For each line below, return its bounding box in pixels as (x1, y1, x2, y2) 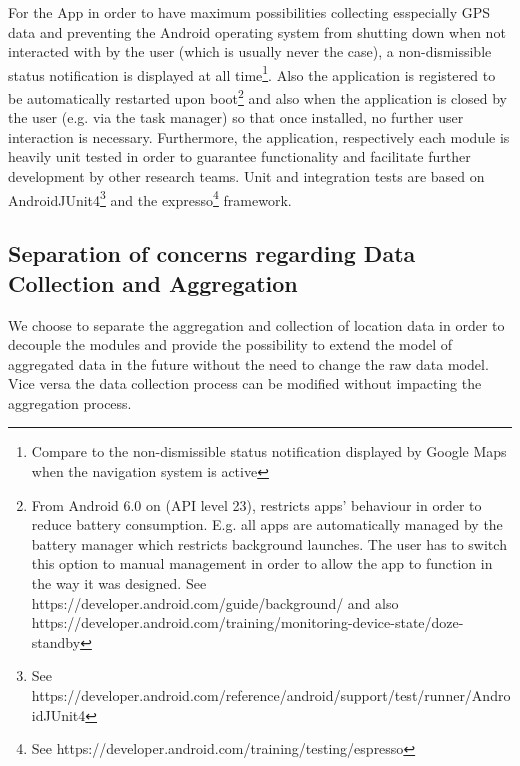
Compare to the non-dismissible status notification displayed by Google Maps (31, 441, 507, 462)
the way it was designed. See (31, 573, 207, 594)
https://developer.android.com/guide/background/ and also (31, 592, 399, 613)
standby (31, 631, 81, 652)
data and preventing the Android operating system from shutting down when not (8, 21, 506, 42)
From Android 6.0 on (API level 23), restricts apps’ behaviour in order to (31, 494, 482, 515)
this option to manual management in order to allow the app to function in (31, 553, 493, 574)
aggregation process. (8, 392, 132, 413)
